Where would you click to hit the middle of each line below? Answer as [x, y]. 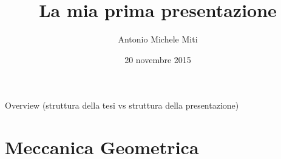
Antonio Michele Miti [158, 39]
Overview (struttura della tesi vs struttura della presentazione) [122, 105]
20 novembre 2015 [158, 59]
